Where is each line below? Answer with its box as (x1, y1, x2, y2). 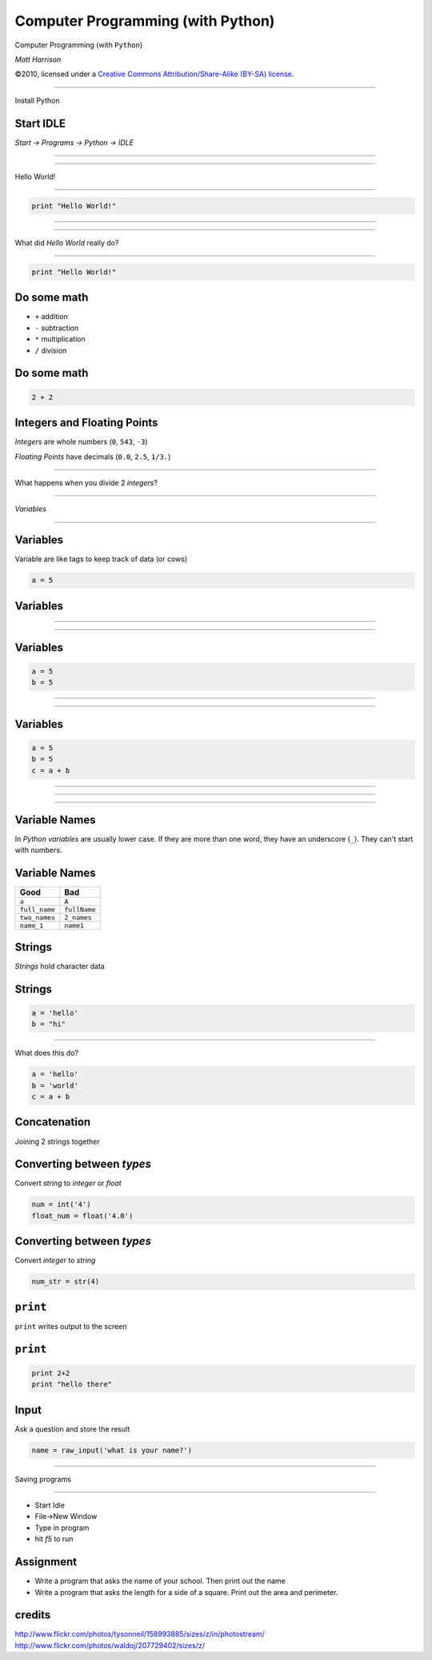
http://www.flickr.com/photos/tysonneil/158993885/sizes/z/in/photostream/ (14, 1630, 266, 1639)
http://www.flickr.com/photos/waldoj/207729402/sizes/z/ (14, 1640, 206, 1650)
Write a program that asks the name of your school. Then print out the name (34, 1576, 286, 1586)
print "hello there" (31, 1379, 112, 1389)
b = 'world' (31, 1080, 79, 1090)
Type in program (34, 1523, 90, 1533)
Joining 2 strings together (14, 1137, 100, 1146)
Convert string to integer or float (14, 1178, 122, 1188)
